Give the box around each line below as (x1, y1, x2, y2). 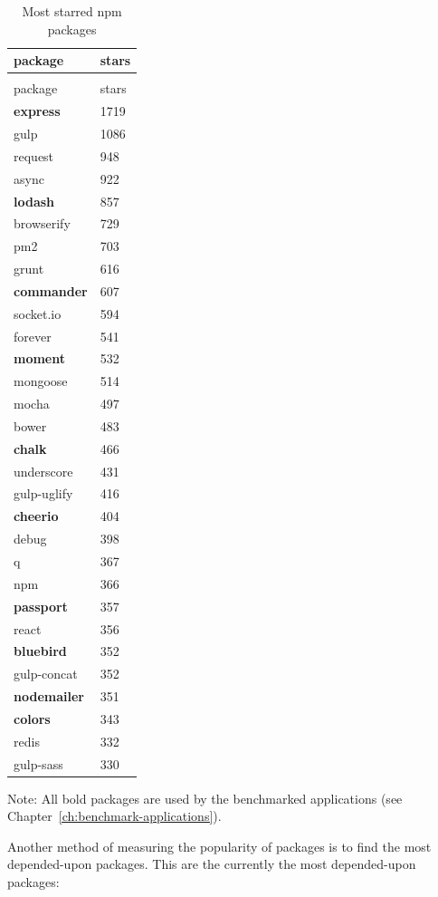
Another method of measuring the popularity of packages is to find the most (7, 836, 432, 855)
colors (14, 709, 51, 728)
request (14, 146, 54, 165)
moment (14, 349, 66, 368)
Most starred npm (22, 2, 122, 20)
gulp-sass (14, 754, 63, 773)
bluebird (14, 641, 67, 661)
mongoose (14, 371, 68, 391)
